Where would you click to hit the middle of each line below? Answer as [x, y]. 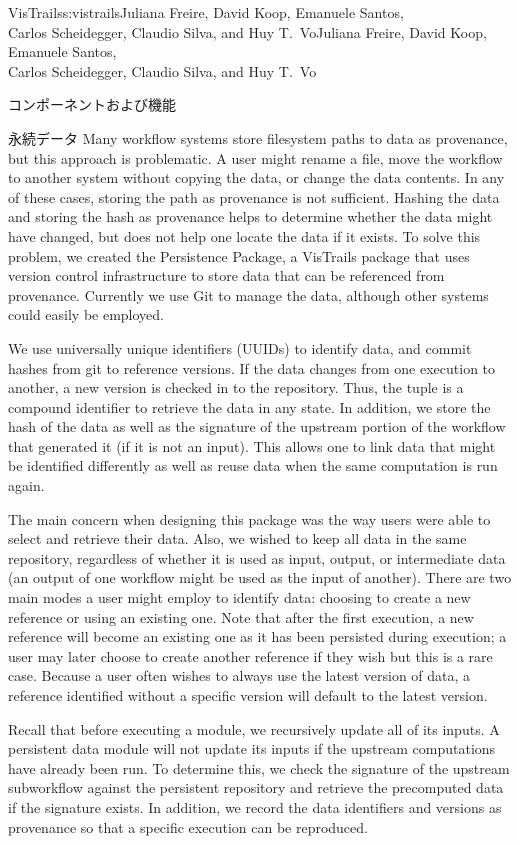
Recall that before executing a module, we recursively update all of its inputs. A [254, 728]
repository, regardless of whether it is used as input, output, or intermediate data [257, 557]
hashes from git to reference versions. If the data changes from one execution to [252, 367]
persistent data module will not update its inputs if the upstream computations [252, 748]
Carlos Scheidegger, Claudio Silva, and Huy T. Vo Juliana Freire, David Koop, [247, 31]
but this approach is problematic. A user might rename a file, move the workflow [255, 157]
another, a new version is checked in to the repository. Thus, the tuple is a [236, 387]
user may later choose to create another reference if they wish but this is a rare [250, 655]
